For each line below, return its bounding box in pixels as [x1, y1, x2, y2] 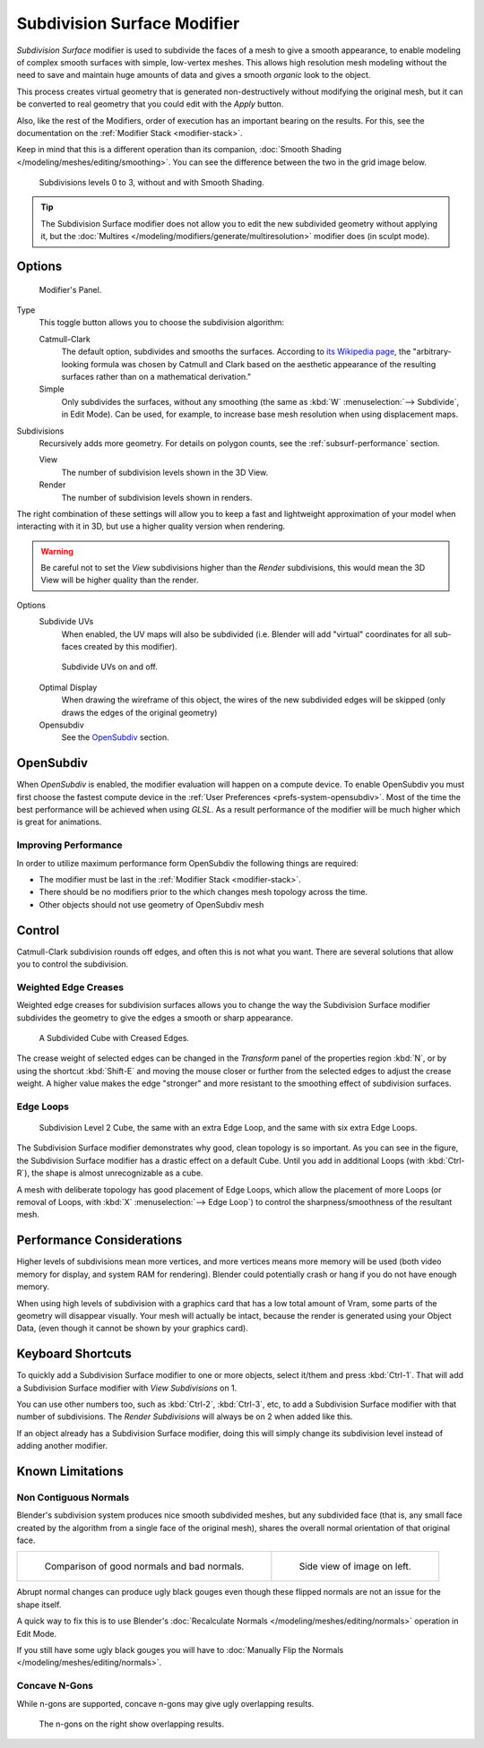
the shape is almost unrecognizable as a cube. [31, 1167, 203, 1178]
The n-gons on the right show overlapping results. [39, 1718, 224, 1729]
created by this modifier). [83, 642, 178, 652]
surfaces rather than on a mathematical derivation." [61, 371, 251, 382]
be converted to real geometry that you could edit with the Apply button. [16, 99, 284, 109]
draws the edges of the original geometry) [61, 707, 218, 718]
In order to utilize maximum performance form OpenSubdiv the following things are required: [16, 857, 359, 868]
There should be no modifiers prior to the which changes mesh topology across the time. [39, 887, 368, 898]
